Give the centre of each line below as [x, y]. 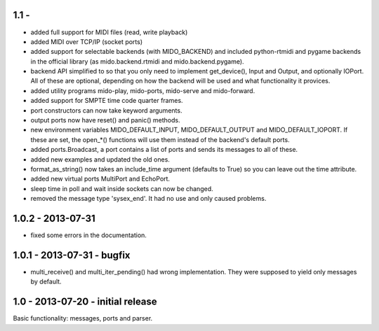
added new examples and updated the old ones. [100, 159]
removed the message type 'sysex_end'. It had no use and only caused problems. [148, 199]
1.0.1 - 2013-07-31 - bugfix [72, 255]
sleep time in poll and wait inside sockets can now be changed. [122, 188]
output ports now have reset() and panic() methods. [105, 120]
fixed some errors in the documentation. [89, 235]
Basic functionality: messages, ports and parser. [83, 318]
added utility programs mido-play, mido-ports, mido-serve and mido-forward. [143, 90]
